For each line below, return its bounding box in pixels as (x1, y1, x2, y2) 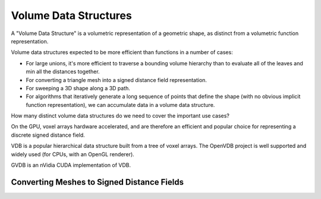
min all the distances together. (26, 68, 100, 75)
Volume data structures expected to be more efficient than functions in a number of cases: (11, 49, 233, 56)
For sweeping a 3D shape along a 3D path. (26, 84, 131, 91)
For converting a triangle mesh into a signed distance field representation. (26, 76, 207, 83)
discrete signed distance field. (11, 131, 86, 138)
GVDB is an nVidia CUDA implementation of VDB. (11, 162, 131, 169)
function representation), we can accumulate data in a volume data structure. (26, 101, 215, 108)
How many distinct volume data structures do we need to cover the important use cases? (11, 112, 230, 119)
